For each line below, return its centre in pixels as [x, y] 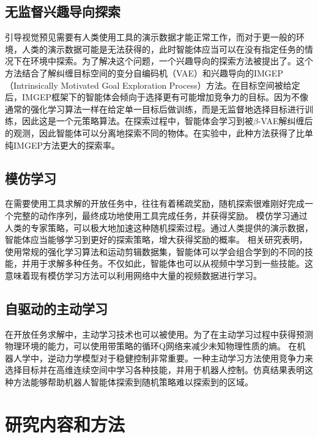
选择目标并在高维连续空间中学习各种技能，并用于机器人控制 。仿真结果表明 [155, 370]
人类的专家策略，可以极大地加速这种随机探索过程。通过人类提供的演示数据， [159, 227]
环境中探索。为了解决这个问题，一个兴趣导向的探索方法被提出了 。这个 [172, 61]
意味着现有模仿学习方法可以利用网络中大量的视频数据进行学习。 [133, 275]
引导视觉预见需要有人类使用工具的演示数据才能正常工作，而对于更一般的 [150, 37]
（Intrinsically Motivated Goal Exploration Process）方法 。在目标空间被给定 [153, 85]
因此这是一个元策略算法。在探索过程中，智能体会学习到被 [137, 121]
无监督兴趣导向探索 [63, 11]
